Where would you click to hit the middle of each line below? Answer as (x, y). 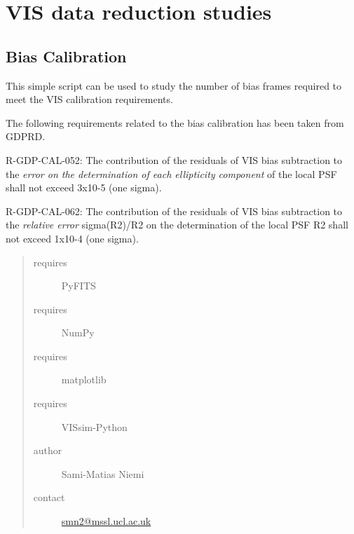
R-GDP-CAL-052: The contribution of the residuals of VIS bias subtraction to (174, 159)
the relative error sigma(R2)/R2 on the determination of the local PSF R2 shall (177, 225)
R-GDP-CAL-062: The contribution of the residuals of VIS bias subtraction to (174, 211)
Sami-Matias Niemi (103, 473)
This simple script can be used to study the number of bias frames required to (174, 85)
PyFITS (79, 286)
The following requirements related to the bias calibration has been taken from (175, 122)
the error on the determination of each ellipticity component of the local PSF (171, 173)
